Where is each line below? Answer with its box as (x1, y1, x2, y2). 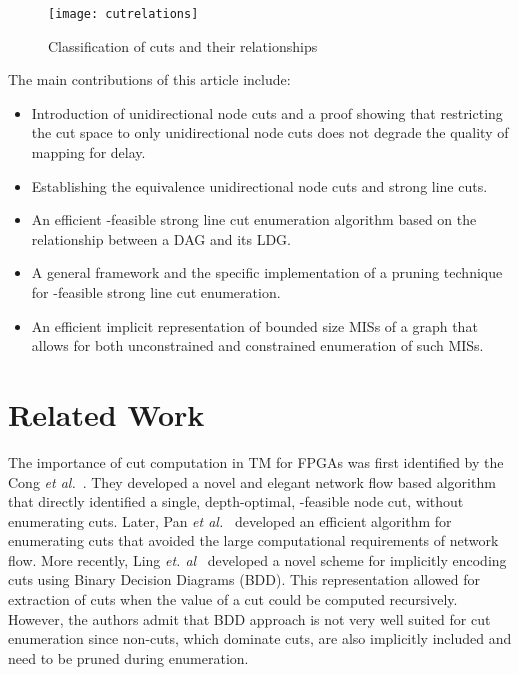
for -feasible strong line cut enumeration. (31, 282, 281, 302)
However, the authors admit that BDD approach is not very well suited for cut (8, 608, 491, 629)
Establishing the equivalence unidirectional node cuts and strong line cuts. (31, 175, 488, 196)
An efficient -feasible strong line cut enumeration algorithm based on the (31, 209, 477, 230)
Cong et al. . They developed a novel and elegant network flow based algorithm (8, 471, 496, 492)
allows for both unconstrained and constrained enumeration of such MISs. (31, 335, 484, 356)
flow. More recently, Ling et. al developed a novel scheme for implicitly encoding (8, 549, 507, 570)
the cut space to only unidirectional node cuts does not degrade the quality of (31, 122, 509, 143)
